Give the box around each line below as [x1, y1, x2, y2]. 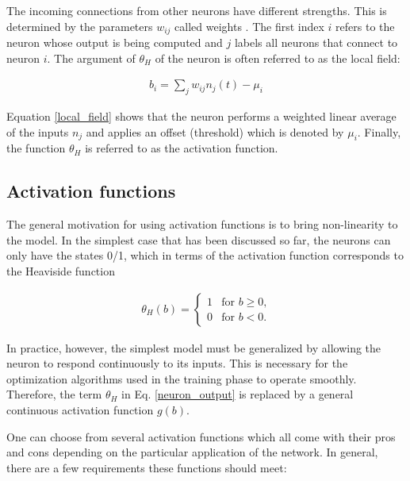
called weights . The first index [174, 17, 324, 34]
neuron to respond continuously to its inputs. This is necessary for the [6, 355, 348, 371]
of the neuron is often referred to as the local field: [155, 49, 400, 66]
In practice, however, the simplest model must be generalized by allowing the [6, 339, 381, 356]
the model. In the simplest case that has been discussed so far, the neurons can [6, 231, 391, 248]
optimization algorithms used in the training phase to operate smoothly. [6, 370, 357, 387]
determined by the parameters [6, 17, 153, 34]
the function [6, 140, 66, 156]
